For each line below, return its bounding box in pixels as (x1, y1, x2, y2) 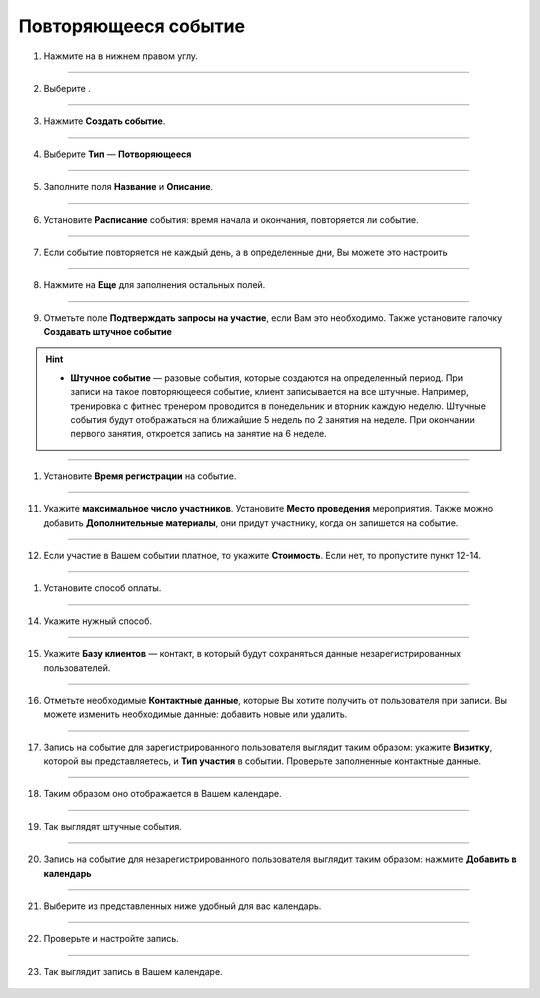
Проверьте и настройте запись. (43, 933, 179, 945)
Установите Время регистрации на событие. (43, 470, 237, 482)
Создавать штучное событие (43, 326, 172, 338)
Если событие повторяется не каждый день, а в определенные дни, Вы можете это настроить (43, 246, 449, 258)
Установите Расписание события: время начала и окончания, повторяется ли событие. (43, 213, 419, 225)
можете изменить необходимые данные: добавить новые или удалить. (43, 708, 348, 720)
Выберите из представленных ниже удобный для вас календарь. (43, 900, 322, 912)
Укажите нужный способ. (43, 615, 153, 627)
